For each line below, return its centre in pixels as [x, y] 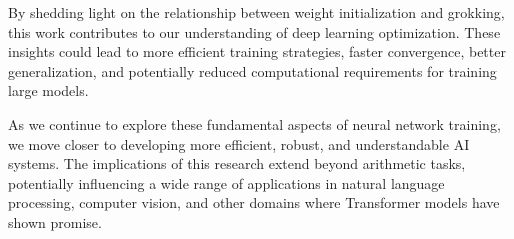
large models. [48, 90]
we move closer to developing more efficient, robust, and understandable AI [239, 143]
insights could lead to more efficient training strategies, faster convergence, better [257, 51]
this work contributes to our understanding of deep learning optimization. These [254, 31]
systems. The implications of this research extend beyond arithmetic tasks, [237, 163]
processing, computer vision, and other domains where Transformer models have [254, 202]
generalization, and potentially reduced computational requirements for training [252, 70]
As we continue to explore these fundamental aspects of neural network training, [254, 123]
